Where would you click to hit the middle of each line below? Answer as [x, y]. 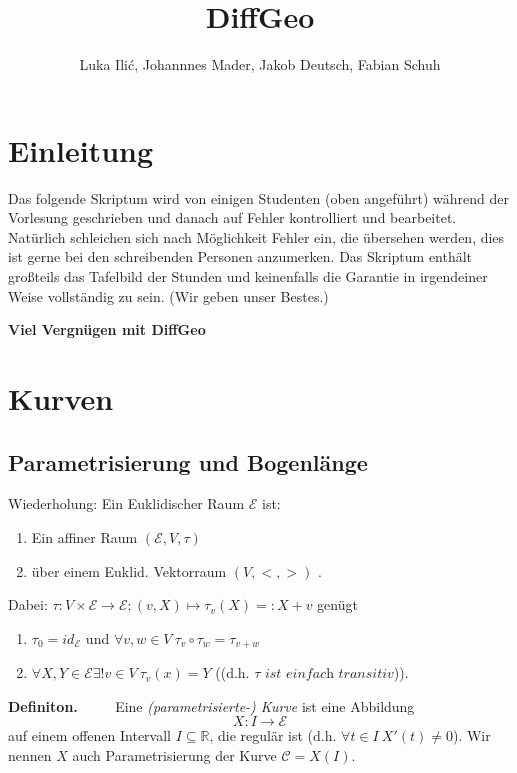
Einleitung [81, 149]
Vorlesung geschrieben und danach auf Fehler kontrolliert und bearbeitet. [232, 217]
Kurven [61, 398]
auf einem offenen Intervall [89, 735]
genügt [337, 604]
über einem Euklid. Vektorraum [129, 570]
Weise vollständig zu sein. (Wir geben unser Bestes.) [168, 295]
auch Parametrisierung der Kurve [174, 755]
